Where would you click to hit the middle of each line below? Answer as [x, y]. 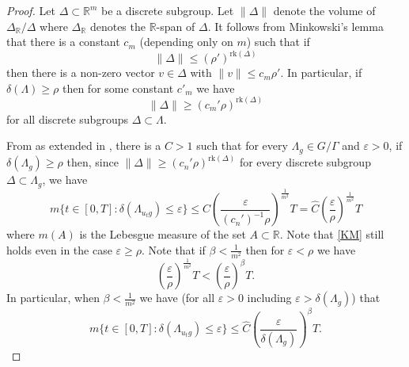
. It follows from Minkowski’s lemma [295, 26]
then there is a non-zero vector [81, 73]
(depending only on [186, 42]
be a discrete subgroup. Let [167, 10]
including [269, 298]
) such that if [278, 42]
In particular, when [53, 298]
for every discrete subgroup [305, 162]
